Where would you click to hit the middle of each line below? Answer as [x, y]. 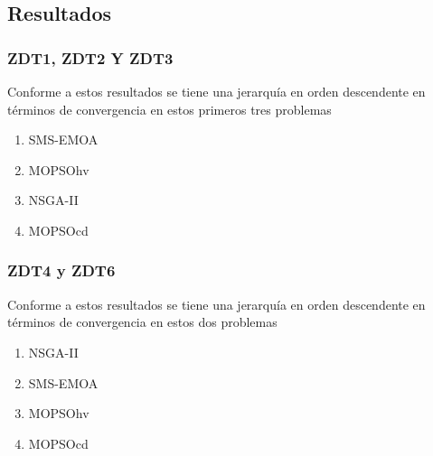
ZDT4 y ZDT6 [61, 270]
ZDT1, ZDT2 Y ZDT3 [90, 57]
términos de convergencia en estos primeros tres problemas [169, 109]
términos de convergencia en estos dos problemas [142, 322]
